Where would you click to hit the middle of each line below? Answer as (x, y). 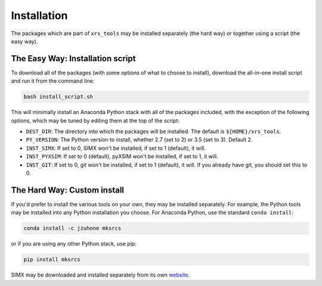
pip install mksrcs (52, 260)
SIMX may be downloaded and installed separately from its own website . (100, 275)
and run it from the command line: (53, 81)
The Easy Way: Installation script (73, 59)
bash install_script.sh (58, 97)
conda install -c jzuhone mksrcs (72, 228)
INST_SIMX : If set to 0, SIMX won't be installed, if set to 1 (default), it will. (116, 148)
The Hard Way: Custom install (68, 190)
